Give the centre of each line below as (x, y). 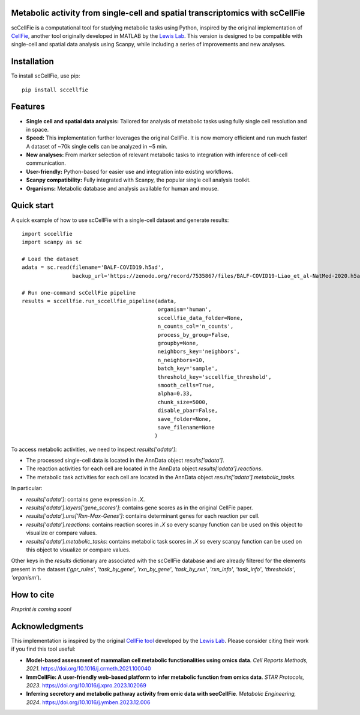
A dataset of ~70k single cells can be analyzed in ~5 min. (97, 146)
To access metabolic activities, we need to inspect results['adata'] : (94, 449)
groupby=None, (178, 343)
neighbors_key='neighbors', (199, 351)
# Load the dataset (50, 259)
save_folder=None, (184, 419)
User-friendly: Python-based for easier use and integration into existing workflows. (130, 171)
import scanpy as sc (52, 242)
